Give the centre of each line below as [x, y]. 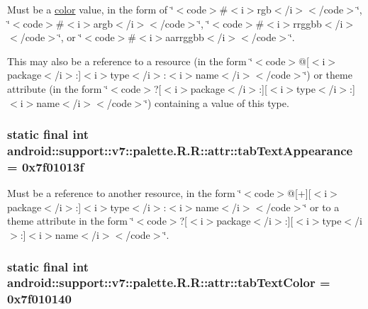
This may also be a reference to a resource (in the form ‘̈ [130, 61]
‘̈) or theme [328, 75]
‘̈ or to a [322, 207]
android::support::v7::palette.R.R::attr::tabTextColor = [169, 282]
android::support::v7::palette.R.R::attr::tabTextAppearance [180, 150]
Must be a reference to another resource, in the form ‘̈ [124, 193]
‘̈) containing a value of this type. [217, 102]
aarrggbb [185, 37]
